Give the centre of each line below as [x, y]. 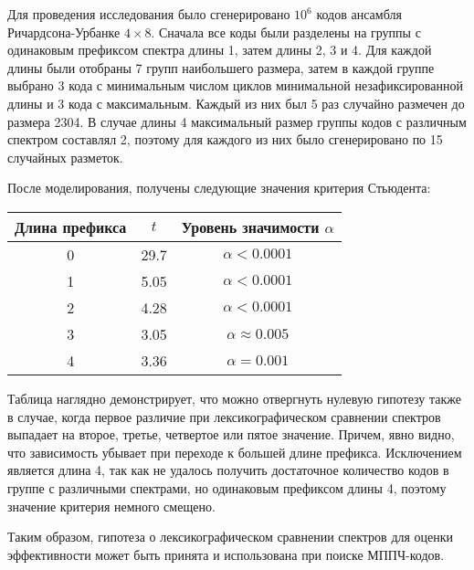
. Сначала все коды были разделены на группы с [286, 32]
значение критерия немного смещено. [111, 506]
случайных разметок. [65, 157]
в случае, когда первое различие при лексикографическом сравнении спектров [224, 416]
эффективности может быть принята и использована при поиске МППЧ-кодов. [226, 554]
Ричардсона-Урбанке [64, 32]
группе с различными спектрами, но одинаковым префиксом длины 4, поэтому [227, 487]
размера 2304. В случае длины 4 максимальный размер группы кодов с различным [237, 121]
